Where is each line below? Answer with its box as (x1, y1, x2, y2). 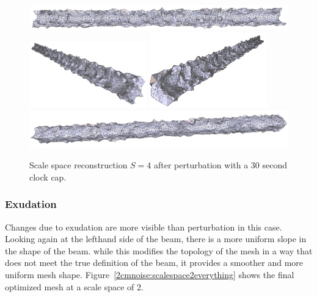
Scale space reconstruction (29, 159, 128, 171)
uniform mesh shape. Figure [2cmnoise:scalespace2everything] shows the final (5, 268, 294, 281)
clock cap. (29, 170, 67, 183)
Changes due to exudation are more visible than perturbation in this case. (5, 220, 282, 233)
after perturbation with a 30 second (154, 159, 288, 171)
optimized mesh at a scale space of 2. (5, 280, 144, 293)
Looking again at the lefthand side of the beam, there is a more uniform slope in (5, 232, 307, 245)
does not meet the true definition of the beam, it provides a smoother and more (5, 256, 304, 269)
